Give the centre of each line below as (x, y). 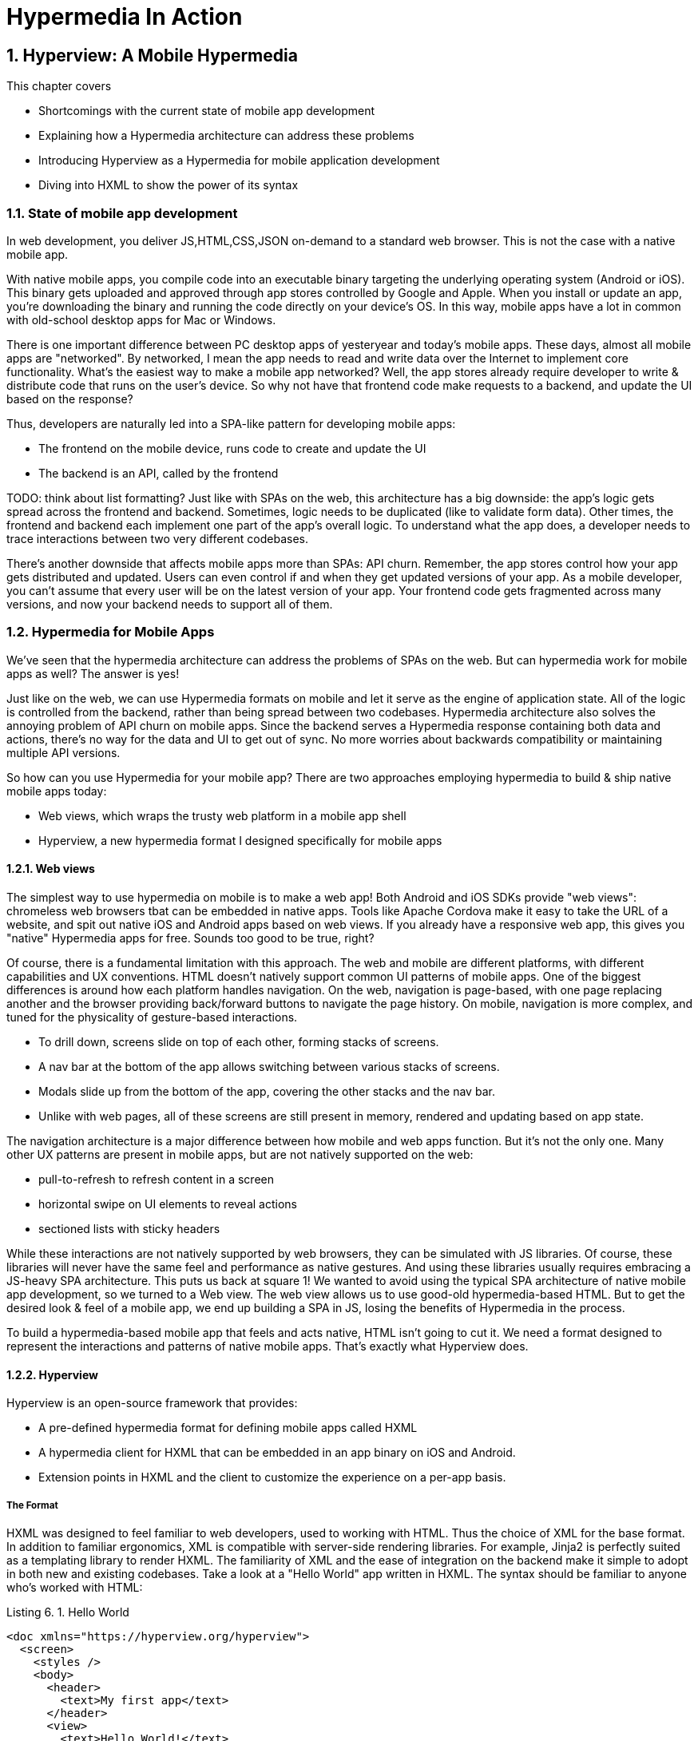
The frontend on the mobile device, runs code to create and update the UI (232, 448)
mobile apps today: (57, 791)
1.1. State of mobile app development (122, 213)
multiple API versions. (63, 752)
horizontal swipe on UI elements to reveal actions (168, 1204)
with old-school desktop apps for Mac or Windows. (141, 319)
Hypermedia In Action (125, 17)
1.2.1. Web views (51, 869)
